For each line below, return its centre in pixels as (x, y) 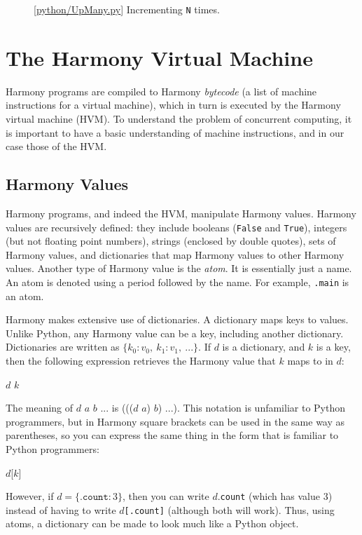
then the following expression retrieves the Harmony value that (141, 361)
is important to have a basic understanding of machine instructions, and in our (175, 132)
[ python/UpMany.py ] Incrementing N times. (127, 9)
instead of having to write (61, 509)
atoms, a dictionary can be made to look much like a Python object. (152, 523)
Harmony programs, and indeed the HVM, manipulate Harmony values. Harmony (181, 213)
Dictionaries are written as (63, 347)
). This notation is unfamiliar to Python (259, 408)
